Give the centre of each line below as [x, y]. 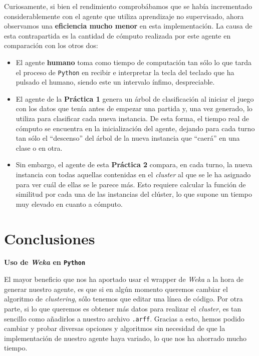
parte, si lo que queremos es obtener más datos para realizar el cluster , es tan [123, 308]
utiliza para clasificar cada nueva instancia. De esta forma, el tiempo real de [133, 118]
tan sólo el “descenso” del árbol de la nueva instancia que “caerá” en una [128, 138]
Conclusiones [50, 238]
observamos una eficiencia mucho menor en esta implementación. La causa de [128, 26]
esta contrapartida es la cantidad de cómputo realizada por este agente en [117, 35]
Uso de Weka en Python [45, 262]
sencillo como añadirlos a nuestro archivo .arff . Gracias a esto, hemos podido [124, 318]
